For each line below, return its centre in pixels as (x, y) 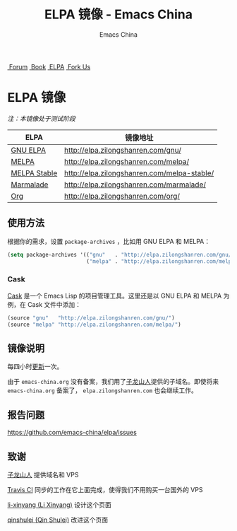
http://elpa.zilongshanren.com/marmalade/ (135, 185)
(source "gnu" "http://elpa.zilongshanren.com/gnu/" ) (91, 318)
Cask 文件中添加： (54, 304)
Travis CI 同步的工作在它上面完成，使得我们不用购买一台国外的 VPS (105, 489)
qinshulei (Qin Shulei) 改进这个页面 (57, 520)
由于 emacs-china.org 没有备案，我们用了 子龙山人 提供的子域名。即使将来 (113, 382)
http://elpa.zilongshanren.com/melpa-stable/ (139, 173)
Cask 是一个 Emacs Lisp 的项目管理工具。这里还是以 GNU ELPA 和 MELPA (115, 296)
